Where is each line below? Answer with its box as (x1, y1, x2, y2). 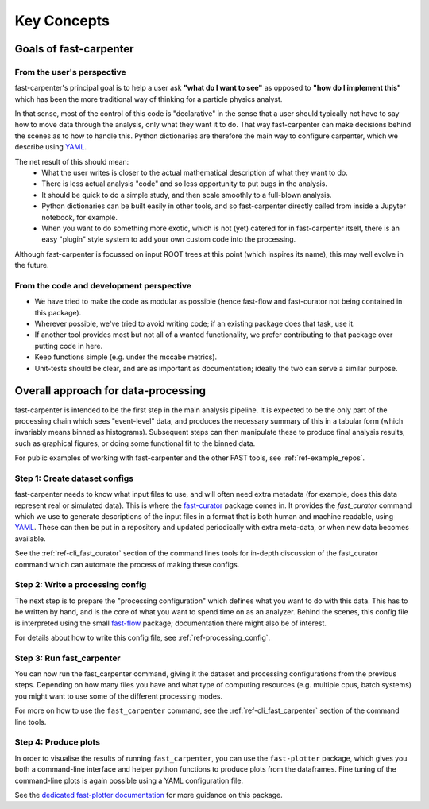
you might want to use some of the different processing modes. (14, 691, 222, 701)
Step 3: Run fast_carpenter (14, 652, 121, 664)
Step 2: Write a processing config (14, 579, 147, 590)
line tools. (14, 717, 47, 726)
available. (14, 533, 47, 544)
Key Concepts (14, 12, 110, 29)
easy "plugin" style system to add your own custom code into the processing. (41, 234, 296, 244)
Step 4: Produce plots (14, 737, 101, 748)
